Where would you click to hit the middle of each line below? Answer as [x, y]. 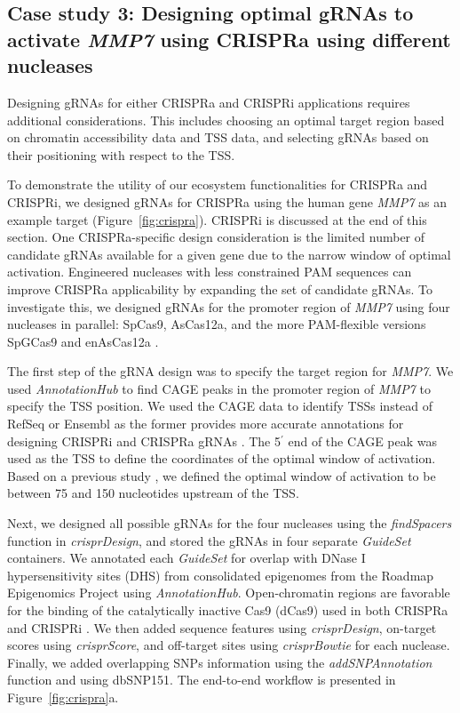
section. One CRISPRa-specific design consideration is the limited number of [216, 237]
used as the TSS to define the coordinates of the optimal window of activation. [222, 458]
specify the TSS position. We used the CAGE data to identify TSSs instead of [220, 406]
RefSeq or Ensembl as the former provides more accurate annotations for [206, 424]
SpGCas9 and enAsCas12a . [83, 341]
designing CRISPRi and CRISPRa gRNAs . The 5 [144, 441]
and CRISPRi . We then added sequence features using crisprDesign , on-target [222, 627]
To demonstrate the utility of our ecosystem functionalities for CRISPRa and [218, 184]
